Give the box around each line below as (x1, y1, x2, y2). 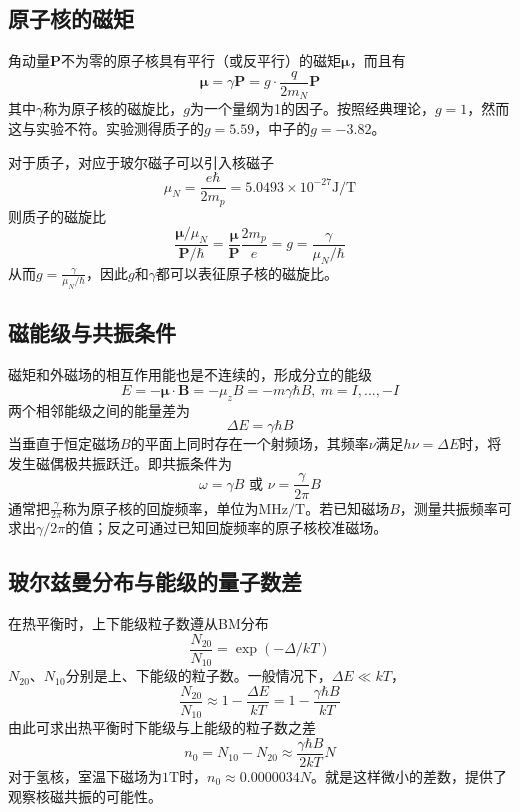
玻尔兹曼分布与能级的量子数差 (8, 566, 302, 597)
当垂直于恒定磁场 (8, 433, 120, 454)
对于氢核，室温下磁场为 (8, 766, 162, 787)
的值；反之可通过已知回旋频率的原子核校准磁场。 (65, 517, 388, 538)
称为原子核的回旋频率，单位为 (62, 497, 259, 518)
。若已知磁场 (305, 497, 390, 518)
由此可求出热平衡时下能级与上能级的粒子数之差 (8, 717, 316, 738)
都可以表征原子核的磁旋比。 (155, 262, 338, 283)
